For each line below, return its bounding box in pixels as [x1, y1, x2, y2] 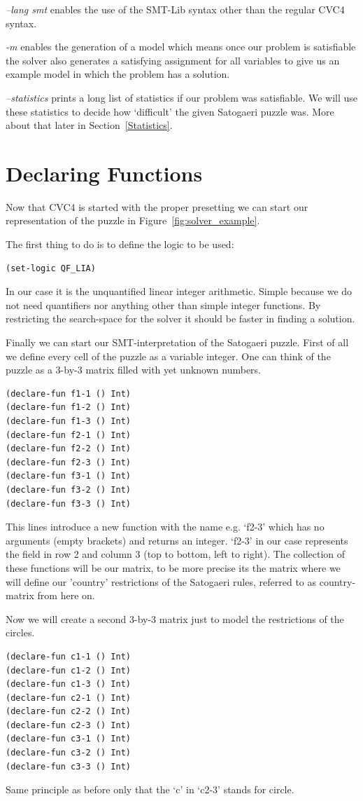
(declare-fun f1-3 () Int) [6, 416, 131, 426]
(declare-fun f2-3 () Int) [6, 457, 131, 467]
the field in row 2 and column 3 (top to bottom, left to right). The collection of [6, 547, 346, 561]
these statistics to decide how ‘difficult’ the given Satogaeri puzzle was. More [6, 104, 334, 118]
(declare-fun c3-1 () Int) [6, 734, 131, 744]
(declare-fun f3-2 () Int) [6, 484, 131, 495]
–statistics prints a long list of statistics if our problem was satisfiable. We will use [6, 90, 358, 104]
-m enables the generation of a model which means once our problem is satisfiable [6, 39, 356, 54]
